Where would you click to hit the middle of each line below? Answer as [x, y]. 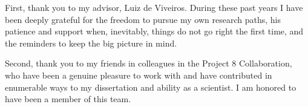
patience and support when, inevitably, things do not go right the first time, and [154, 31]
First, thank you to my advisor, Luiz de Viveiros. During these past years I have [154, 7]
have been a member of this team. [68, 99]
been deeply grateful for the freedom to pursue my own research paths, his [143, 19]
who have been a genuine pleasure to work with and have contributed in [139, 75]
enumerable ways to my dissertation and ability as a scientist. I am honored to [151, 87]
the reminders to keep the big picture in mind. [91, 43]
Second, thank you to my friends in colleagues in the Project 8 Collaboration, [149, 63]
